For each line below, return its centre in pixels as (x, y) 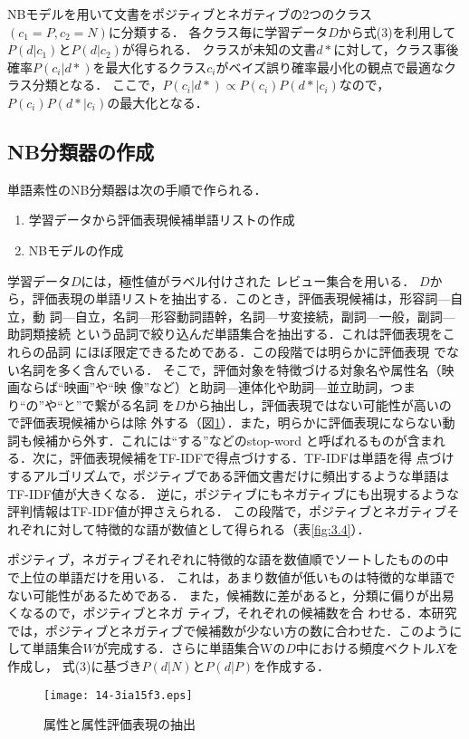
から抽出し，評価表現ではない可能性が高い (312, 404)
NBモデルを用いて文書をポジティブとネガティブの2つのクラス (190, 14)
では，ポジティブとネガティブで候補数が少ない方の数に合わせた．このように (235, 630)
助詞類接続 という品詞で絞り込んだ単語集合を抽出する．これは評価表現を (225, 334)
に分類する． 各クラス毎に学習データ (218, 31)
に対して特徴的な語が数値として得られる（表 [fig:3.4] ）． (207, 528)
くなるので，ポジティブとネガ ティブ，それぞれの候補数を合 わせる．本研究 (232, 613)
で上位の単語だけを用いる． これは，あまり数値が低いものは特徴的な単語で (231, 577)
